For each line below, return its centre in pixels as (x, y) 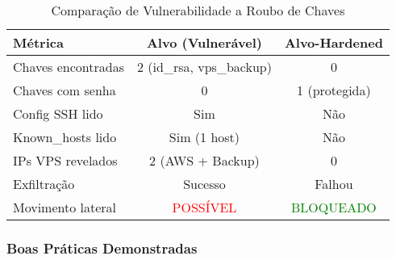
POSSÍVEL (204, 207)
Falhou (334, 184)
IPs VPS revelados (65, 160)
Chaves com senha (65, 90)
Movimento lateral (65, 207)
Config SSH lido (58, 113)
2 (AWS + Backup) (204, 160)
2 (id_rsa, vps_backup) (204, 67)
